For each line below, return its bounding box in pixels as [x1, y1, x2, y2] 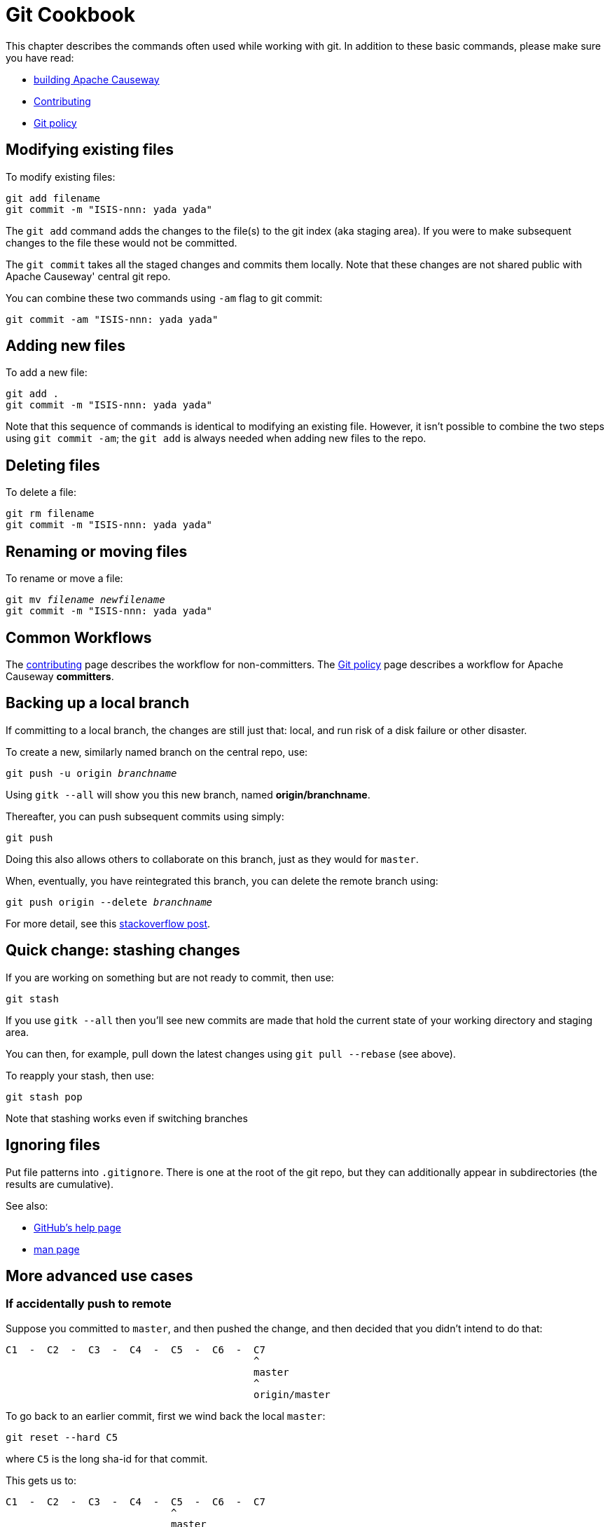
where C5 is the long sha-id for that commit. [6, 1452, 208, 1465]
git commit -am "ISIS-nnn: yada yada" [6, 313, 219, 325]
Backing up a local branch [6, 694, 190, 712]
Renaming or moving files [6, 542, 188, 560]
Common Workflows [6, 628, 152, 647]
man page [34, 1243, 80, 1255]
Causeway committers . [6, 670, 114, 682]
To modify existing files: [6, 170, 116, 183]
